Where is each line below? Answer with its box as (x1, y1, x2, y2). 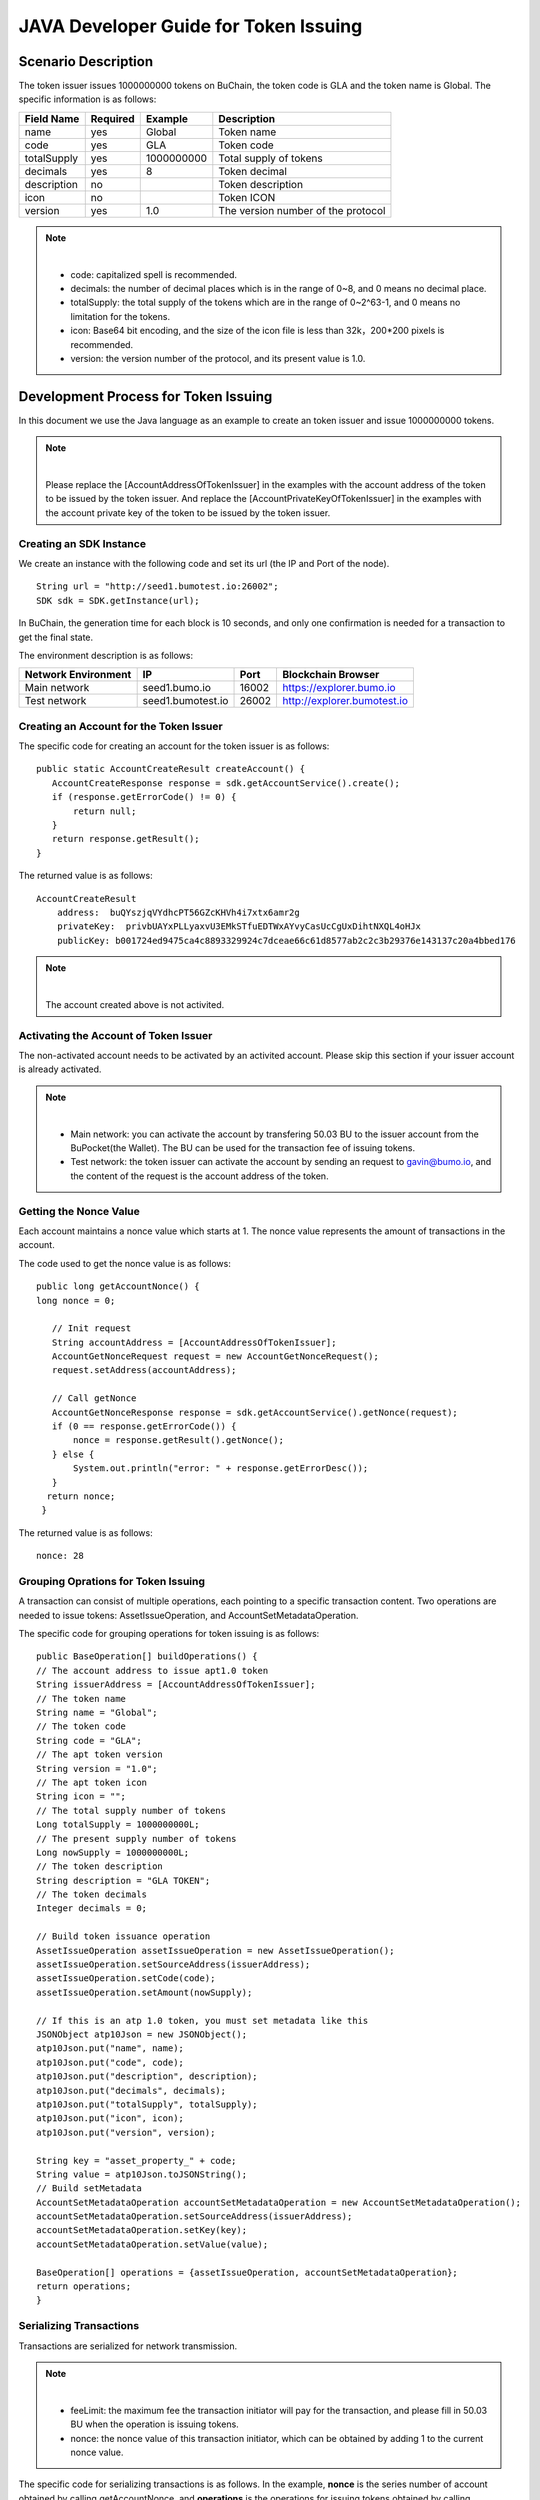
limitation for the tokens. (70, 310, 170, 322)
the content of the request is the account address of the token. (70, 1170, 329, 1182)
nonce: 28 (36, 1550, 84, 1562)
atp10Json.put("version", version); (36, 2126, 216, 2138)
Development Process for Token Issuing (18, 388, 273, 405)
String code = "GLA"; (36, 1735, 142, 1746)
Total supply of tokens (218, 151, 324, 165)
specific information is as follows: (18, 93, 157, 105)
